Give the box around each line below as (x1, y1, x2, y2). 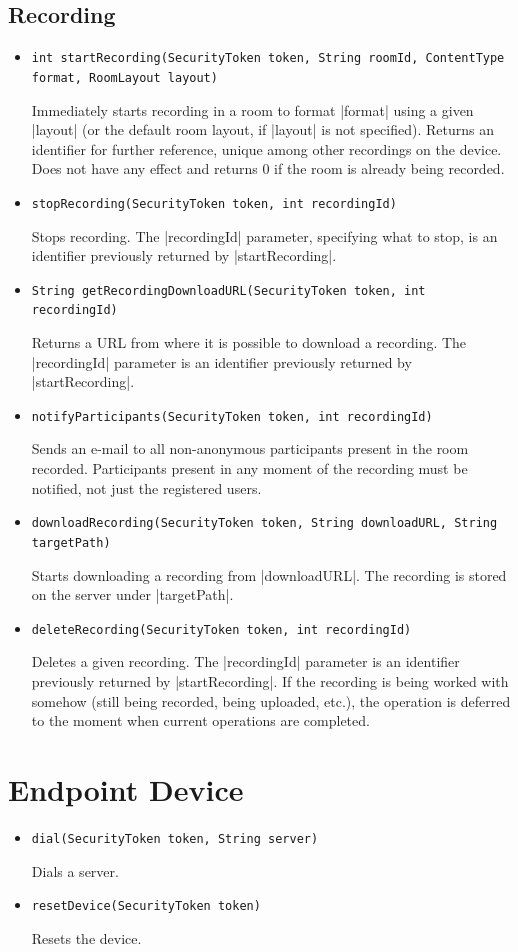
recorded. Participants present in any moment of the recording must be (31, 458, 468, 479)
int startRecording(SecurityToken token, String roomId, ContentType (31, 51, 505, 66)
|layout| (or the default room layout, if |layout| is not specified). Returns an (31, 119, 494, 140)
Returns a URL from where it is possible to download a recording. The (31, 332, 467, 353)
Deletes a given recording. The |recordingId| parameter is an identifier (31, 651, 460, 672)
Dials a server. (31, 860, 119, 881)
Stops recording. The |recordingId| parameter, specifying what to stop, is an (31, 225, 498, 246)
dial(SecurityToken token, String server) (31, 831, 319, 846)
